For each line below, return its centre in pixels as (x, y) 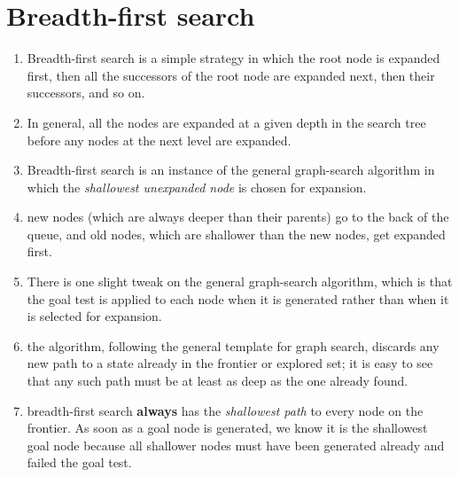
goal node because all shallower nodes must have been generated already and (236, 445)
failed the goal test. (79, 462)
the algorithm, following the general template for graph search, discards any (233, 345)
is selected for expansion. (94, 316)
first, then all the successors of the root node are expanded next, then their (231, 75)
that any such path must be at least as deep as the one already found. (218, 381)
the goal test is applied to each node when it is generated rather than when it (238, 298)
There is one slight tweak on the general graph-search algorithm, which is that (240, 282)
